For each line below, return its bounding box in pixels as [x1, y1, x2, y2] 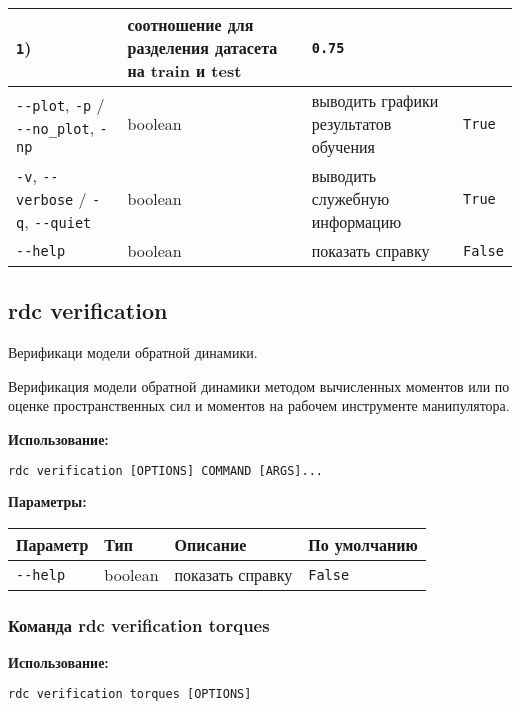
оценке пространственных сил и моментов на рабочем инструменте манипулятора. [8, 395, 510, 416]
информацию [311, 210, 402, 233]
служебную [311, 187, 390, 210]
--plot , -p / [16, 92, 105, 116]
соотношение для [127, 13, 254, 36]
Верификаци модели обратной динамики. [8, 342, 258, 363]
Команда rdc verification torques [8, 612, 270, 637]
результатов [311, 112, 392, 135]
